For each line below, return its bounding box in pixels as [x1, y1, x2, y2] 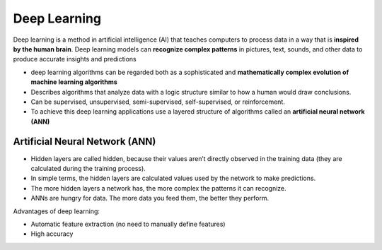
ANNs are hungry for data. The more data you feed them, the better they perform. [30, 194, 270, 203]
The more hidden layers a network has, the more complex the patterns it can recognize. [30, 184, 286, 192]
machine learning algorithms [30, 78, 118, 86]
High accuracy [30, 230, 74, 238]
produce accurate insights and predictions [13, 55, 137, 64]
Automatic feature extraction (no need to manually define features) [30, 220, 226, 228]
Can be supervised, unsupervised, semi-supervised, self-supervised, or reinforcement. [30, 97, 286, 106]
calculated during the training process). [30, 164, 146, 172]
